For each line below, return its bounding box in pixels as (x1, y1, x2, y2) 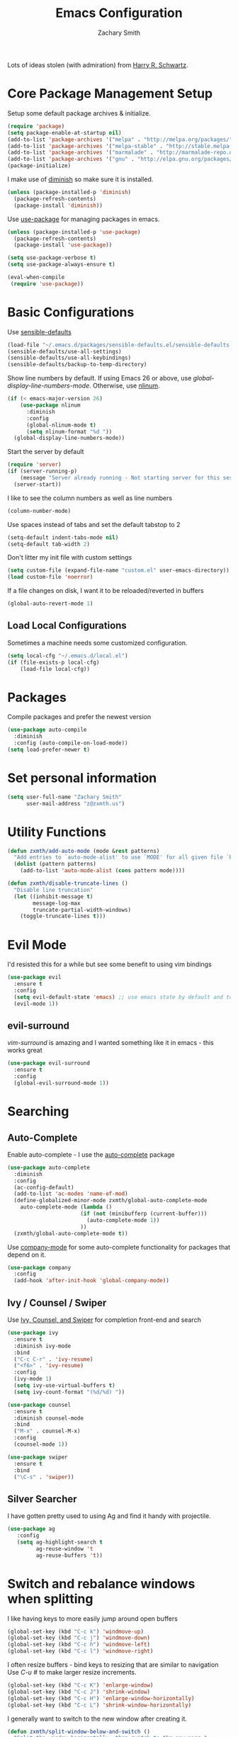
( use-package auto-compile (7, 726, 87, 734)
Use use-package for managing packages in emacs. (7, 215, 160, 223)
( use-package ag (7, 1525, 55, 1533)
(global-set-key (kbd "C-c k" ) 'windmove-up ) (7, 1628, 144, 1635)
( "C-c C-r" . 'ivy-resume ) (13, 1355, 93, 1363)
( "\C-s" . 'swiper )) (13, 1473, 74, 1481)
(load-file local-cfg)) (20, 665, 91, 672)
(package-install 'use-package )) (13, 242, 113, 249)
